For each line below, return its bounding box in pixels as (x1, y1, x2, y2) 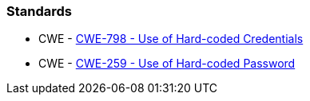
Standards (6, 3, 73, 19)
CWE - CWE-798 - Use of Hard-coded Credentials (38, 32, 304, 46)
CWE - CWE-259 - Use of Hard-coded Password (38, 56, 296, 71)
